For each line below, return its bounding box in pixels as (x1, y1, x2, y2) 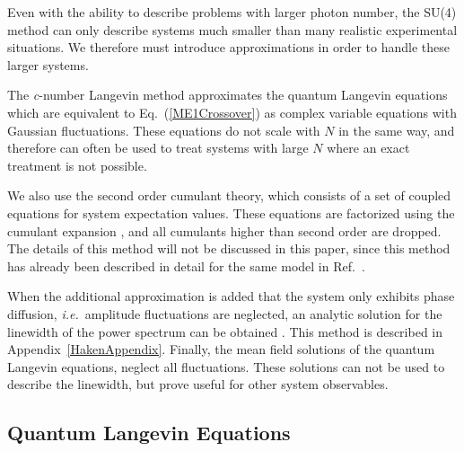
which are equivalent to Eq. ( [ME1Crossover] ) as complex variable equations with (7, 102, 457, 121)
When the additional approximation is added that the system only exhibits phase (7, 287, 455, 305)
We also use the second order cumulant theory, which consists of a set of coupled (7, 186, 451, 205)
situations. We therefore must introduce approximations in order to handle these (7, 38, 450, 57)
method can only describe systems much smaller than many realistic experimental (7, 20, 458, 39)
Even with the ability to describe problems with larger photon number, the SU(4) (7, 3, 457, 21)
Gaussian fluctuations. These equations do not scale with (7, 120, 320, 139)
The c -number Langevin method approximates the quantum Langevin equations (7, 85, 448, 104)
